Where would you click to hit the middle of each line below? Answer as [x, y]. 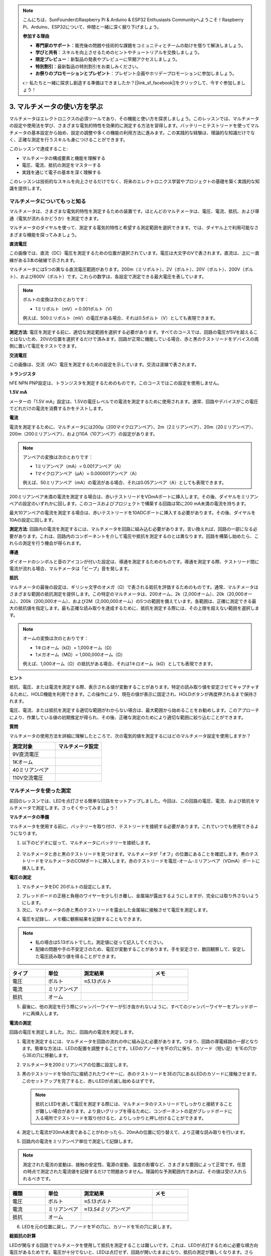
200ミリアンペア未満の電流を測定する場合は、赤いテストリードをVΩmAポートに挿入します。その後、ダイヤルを [125, 496]
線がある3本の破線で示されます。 [43, 260]
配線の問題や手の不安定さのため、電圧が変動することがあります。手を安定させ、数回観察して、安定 [138, 949]
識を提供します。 [27, 188]
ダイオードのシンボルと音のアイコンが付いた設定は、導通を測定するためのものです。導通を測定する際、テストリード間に [134, 561]
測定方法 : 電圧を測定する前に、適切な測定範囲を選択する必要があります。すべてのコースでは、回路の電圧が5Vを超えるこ [133, 332]
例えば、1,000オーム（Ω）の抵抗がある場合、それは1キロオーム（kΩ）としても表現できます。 [119, 664]
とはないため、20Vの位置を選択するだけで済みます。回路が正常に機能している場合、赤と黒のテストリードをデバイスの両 [134, 339]
